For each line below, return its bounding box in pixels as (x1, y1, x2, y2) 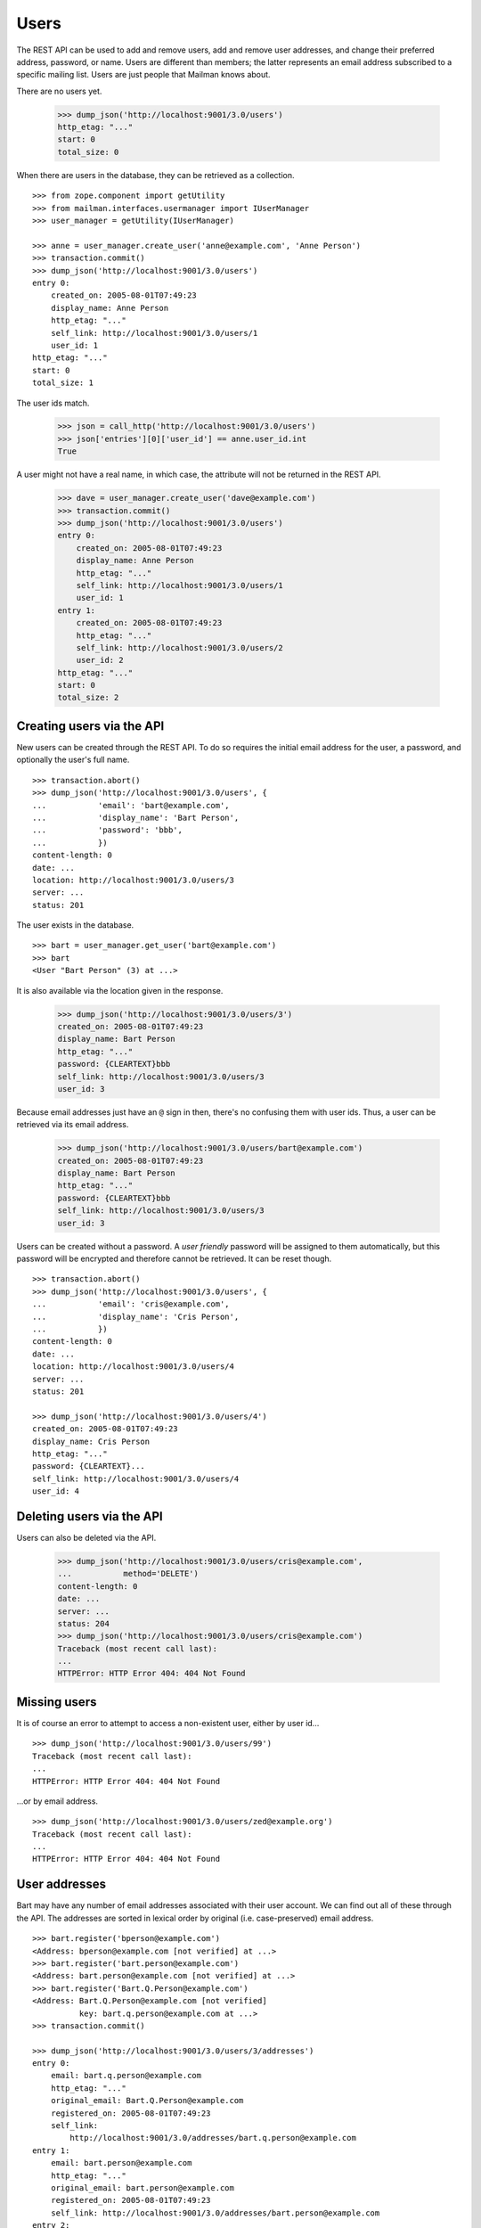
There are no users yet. (16, 86, 102, 96)
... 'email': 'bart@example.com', (32, 800, 231, 810)
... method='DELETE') (57, 1569, 200, 1579)
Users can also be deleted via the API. (16, 1532, 157, 1543)
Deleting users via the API (16, 1509, 164, 1524)
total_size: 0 (57, 147, 119, 157)
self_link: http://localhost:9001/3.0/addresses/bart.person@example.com (50, 2208, 380, 2218)
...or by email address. (16, 1796, 98, 1806)
